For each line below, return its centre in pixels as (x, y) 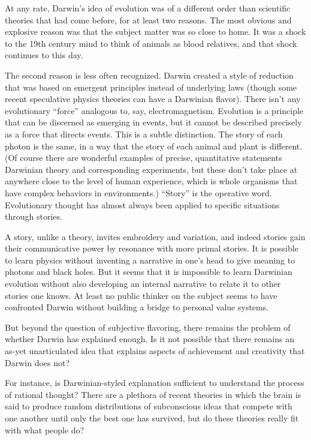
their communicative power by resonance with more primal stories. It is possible (152, 248)
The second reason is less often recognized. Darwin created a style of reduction (149, 75)
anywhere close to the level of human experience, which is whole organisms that (151, 181)
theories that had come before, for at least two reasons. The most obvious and (148, 20)
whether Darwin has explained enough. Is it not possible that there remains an (150, 339)
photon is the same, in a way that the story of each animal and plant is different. (154, 146)
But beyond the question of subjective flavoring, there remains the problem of (148, 327)
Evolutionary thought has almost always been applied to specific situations (142, 204)
